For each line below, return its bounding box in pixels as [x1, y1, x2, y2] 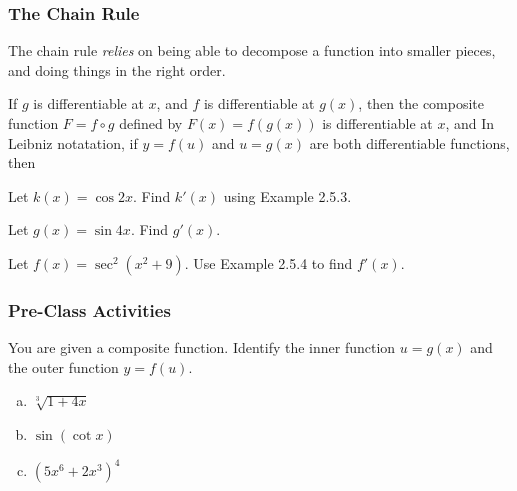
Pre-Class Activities [8, 297, 171, 322]
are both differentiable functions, [309, 132, 510, 153]
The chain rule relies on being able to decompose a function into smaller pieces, [8, 40, 496, 61]
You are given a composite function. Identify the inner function [8, 337, 396, 358]
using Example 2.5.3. [223, 185, 352, 206]
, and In [445, 113, 495, 133]
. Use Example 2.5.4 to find [184, 252, 353, 273]
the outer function [8, 356, 119, 377]
